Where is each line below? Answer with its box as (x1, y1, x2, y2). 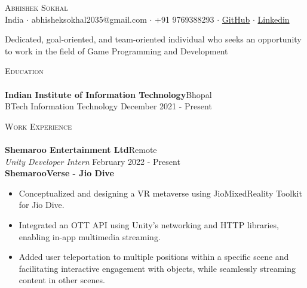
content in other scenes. (19, 274, 105, 286)
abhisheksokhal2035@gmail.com (31, 13, 147, 25)
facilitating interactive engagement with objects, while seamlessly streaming (19, 262, 296, 274)
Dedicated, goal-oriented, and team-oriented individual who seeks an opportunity (5, 33, 302, 45)
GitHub (222, 13, 250, 25)
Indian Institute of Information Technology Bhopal (5, 88, 212, 100)
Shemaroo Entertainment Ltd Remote (5, 143, 157, 155)
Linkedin (257, 13, 290, 25)
